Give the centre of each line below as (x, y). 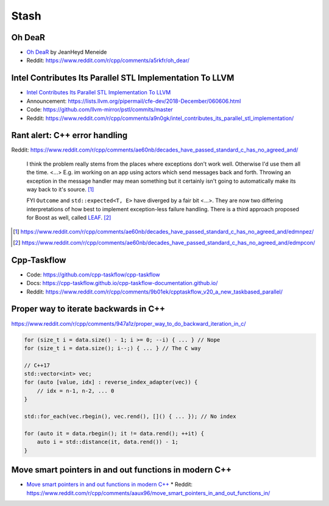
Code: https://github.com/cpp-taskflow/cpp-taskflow (93, 275)
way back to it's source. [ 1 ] (60, 189)
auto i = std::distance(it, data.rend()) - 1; (108, 442)
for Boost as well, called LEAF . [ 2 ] (69, 218)
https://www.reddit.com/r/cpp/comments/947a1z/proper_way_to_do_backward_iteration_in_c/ (129, 323)
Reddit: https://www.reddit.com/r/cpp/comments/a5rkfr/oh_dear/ (108, 60)
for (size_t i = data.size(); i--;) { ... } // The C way (112, 348)
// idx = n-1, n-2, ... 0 (76, 391)
